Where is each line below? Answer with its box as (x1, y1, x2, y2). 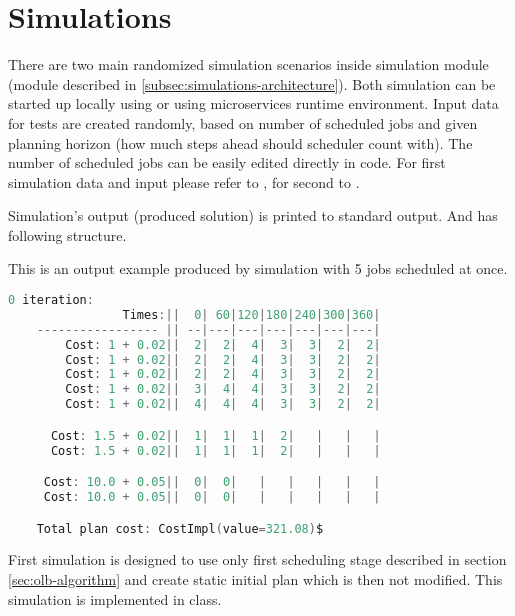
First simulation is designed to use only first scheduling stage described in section (8, 549, 507, 570)
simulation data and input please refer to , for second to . (8, 171, 360, 192)
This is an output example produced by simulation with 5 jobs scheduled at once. (8, 258, 508, 279)
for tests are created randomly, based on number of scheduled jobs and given (8, 112, 478, 133)
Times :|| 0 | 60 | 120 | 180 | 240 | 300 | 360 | (122, 307, 381, 322)
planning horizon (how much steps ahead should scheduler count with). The (8, 132, 473, 153)
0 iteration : (8, 293, 94, 308)
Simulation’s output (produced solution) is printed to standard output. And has (8, 205, 498, 226)
